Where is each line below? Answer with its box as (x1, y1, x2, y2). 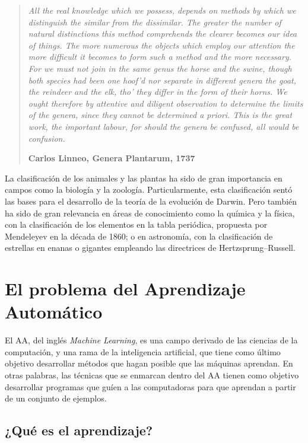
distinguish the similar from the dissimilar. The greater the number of (28, 15, 281, 28)
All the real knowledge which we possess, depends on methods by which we (28, 4, 296, 16)
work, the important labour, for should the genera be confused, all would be (28, 120, 299, 132)
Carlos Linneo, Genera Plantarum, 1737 (28, 152, 195, 164)
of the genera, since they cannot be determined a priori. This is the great (28, 109, 293, 121)
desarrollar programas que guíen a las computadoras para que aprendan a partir (5, 380, 296, 393)
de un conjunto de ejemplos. (5, 392, 107, 404)
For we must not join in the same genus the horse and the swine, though (28, 62, 292, 74)
